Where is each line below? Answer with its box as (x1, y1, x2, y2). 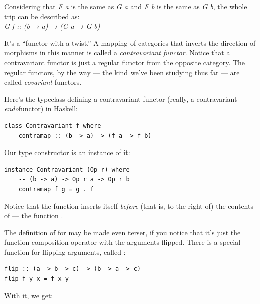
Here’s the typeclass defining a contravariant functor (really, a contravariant (4, 93, 237, 104)
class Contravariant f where (4, 122, 101, 129)
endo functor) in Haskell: (4, 103, 78, 114)
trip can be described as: (4, 11, 80, 21)
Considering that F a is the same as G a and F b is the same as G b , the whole (4, 1, 247, 11)
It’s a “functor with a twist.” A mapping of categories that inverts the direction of (4, 37, 256, 48)
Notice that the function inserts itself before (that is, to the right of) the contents (4, 200, 253, 211)
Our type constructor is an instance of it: (4, 147, 131, 158)
